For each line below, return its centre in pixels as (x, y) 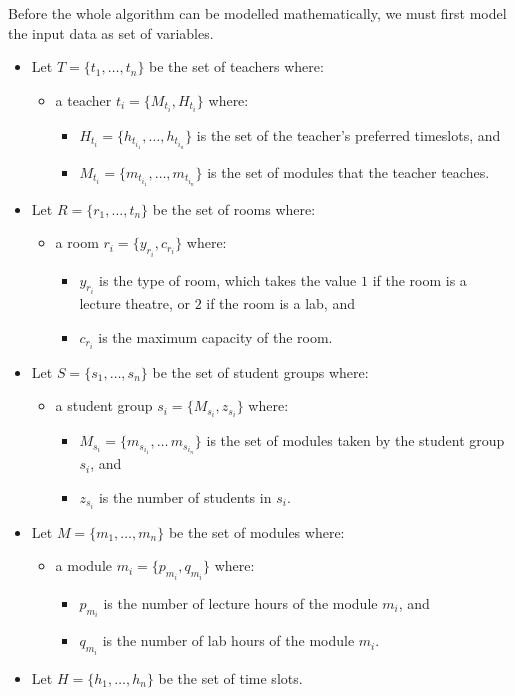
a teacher (83, 99)
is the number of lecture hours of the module (240, 602)
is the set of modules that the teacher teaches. (348, 171)
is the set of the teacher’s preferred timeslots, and (348, 134)
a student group (104, 405)
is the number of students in (185, 496)
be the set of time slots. (230, 677)
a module (83, 565)
